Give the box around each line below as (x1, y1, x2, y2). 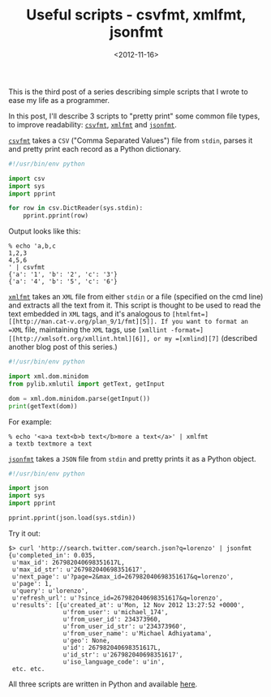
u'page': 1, (11, 579, 53, 587)
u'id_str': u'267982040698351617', (62, 651, 183, 659)
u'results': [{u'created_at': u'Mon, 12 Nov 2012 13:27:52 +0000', (11, 600, 245, 609)
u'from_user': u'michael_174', (62, 608, 169, 616)
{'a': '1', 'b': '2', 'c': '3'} (8, 270, 118, 279)
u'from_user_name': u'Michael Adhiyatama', (62, 629, 213, 638)
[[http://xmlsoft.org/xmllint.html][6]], (8, 335, 151, 343)
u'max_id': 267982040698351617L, (11, 558, 126, 566)
